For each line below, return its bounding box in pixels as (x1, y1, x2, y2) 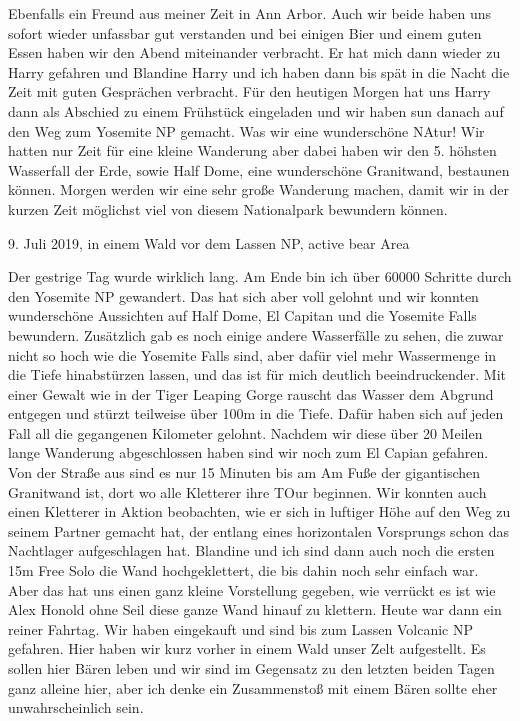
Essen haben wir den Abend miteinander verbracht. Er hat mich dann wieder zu (8, 42, 501, 63)
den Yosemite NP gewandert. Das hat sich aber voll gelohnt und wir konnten (8, 285, 479, 306)
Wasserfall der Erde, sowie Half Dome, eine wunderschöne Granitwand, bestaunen (8, 159, 510, 180)
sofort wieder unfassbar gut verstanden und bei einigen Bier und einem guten (8, 22, 482, 43)
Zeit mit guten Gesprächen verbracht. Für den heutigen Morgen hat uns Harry (8, 81, 491, 102)
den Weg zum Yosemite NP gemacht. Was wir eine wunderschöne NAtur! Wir (8, 120, 485, 141)
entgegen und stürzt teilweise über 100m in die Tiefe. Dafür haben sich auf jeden (8, 403, 504, 424)
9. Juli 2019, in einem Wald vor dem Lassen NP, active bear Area (8, 232, 410, 253)
